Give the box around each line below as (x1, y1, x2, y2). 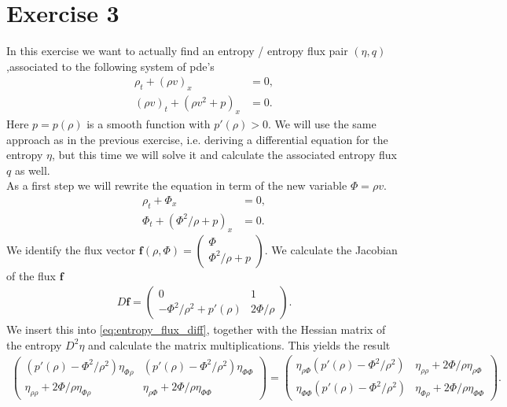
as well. (14, 161, 50, 178)
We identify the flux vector (6, 241, 136, 257)
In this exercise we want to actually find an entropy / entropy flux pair (6, 43, 348, 59)
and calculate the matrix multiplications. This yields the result (88, 336, 391, 353)
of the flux (6, 267, 57, 283)
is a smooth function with (86, 115, 211, 131)
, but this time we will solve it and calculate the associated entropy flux (51, 146, 397, 163)
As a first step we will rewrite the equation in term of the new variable (6, 177, 347, 194)
